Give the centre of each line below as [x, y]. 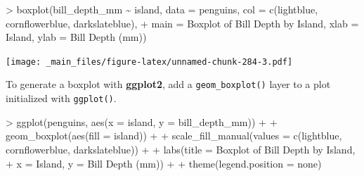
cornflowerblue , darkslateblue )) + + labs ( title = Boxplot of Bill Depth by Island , [181, 149]
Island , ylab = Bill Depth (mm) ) [76, 37]
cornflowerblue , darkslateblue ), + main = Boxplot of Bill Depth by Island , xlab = [182, 23]
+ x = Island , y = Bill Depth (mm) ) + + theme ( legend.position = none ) [164, 163]
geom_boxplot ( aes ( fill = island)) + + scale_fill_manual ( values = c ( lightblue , [174, 136]
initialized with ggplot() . [61, 98]
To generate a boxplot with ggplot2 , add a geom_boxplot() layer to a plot [168, 84]
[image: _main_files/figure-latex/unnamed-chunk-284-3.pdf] [149, 62]
